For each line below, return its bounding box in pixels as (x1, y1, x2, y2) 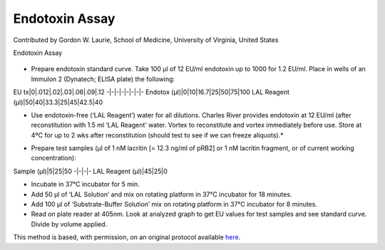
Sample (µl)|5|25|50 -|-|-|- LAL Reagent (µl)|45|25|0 (13, 167, 168, 175)
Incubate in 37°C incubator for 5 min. (31, 180, 140, 189)
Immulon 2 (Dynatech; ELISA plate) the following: (31, 75, 175, 83)
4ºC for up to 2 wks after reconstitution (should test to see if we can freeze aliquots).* (31, 130, 284, 139)
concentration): (31, 154, 76, 162)
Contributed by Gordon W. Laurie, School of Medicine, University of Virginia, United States (13, 36, 279, 44)
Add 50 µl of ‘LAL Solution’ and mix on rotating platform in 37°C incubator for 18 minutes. (31, 189, 292, 199)
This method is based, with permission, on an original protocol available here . (13, 233, 241, 241)
